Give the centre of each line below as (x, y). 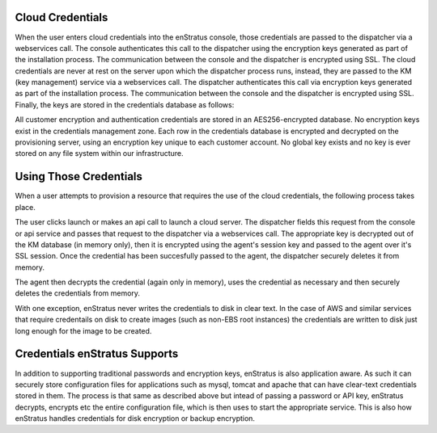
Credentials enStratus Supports (97, 354)
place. (25, 207)
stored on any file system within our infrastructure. (99, 153)
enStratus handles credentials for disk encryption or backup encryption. (135, 418)
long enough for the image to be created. (83, 330)
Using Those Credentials (79, 177)
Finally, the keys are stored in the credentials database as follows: (125, 104)
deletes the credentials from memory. (78, 293)
